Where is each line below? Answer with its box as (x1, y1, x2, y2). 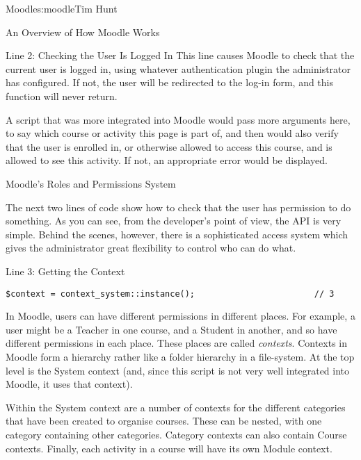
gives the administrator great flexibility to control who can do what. (6, 240, 296, 255)
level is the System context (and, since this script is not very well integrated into (6, 363, 350, 377)
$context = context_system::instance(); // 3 (6, 288, 335, 299)
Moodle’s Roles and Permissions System (6, 176, 176, 190)
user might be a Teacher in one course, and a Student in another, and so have (6, 322, 337, 336)
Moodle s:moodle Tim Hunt (6, 1, 118, 15)
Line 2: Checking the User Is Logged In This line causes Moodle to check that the (6, 48, 355, 63)
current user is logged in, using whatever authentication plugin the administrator (6, 61, 351, 76)
